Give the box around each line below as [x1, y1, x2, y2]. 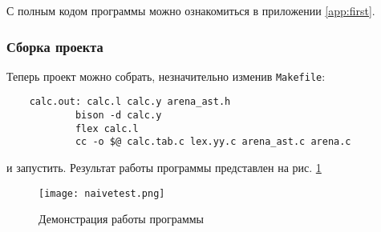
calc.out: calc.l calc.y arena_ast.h [29, 96, 231, 108]
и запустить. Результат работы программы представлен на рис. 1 [6, 159, 322, 176]
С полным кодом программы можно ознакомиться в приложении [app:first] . [6, 2, 375, 18]
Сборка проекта [6, 36, 103, 56]
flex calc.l [75, 122, 139, 134]
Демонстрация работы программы [39, 210, 205, 227]
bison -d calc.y [75, 110, 162, 122]
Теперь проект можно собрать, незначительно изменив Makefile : [6, 67, 326, 84]
